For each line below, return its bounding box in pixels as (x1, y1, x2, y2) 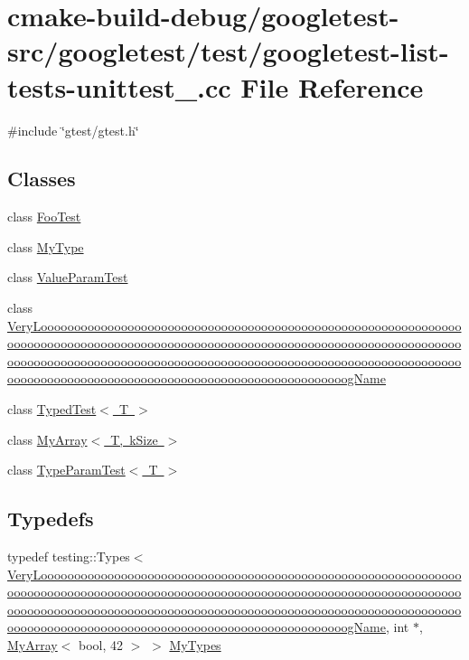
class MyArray (7, 429, 88, 448)
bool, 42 (79, 636, 124, 654)
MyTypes (169, 636, 221, 654)
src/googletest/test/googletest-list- (7, 33, 449, 70)
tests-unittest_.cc (7, 68, 231, 105)
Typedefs (7, 504, 94, 533)
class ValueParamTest (7, 268, 128, 287)
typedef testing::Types (7, 547, 130, 566)
